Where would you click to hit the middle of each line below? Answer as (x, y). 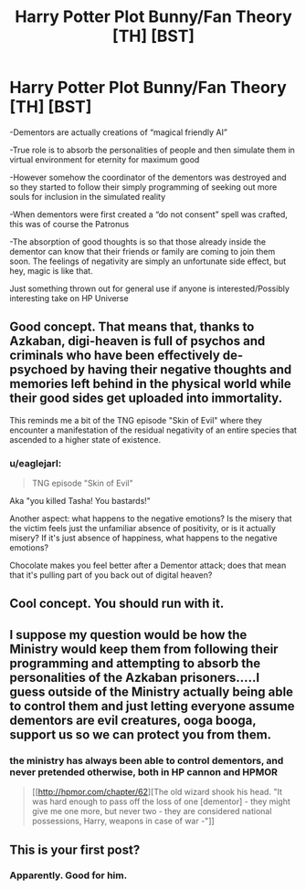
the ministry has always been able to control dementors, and (147, 760)
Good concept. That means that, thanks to (132, 327)
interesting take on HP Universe (69, 298)
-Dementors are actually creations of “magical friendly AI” (119, 132)
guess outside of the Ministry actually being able (152, 691)
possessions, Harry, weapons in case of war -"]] (123, 821)
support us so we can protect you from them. (141, 734)
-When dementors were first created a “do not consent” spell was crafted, (148, 214)
